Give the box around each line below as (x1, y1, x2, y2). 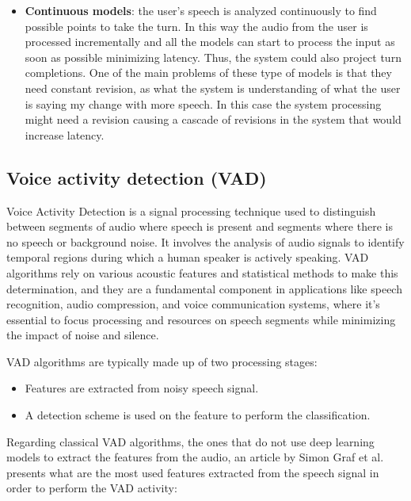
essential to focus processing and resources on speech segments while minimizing (6, 311, 396, 327)
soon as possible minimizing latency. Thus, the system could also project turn (25, 48, 401, 65)
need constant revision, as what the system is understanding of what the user (25, 79, 401, 96)
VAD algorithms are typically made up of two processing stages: (6, 353, 318, 369)
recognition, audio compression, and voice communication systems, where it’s (6, 296, 380, 312)
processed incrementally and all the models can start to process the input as (25, 33, 395, 50)
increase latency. (25, 126, 105, 143)
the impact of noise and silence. (6, 327, 159, 343)
